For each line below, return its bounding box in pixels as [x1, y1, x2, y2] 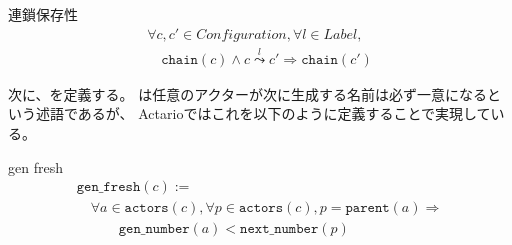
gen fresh [8, 156, 63, 177]
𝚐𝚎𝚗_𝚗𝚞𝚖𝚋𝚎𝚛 [118, 222, 190, 237]
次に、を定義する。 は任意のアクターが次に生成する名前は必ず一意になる [8, 83, 487, 104]
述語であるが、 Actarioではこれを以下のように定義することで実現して [35, 103, 491, 124]
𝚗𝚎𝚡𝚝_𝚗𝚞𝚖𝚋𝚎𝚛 [240, 222, 319, 237]
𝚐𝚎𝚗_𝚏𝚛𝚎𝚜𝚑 [76, 180, 141, 195]
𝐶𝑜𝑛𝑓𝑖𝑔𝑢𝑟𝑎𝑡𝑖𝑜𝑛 [196, 27, 287, 42]
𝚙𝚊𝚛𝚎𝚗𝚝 [345, 201, 390, 216]
